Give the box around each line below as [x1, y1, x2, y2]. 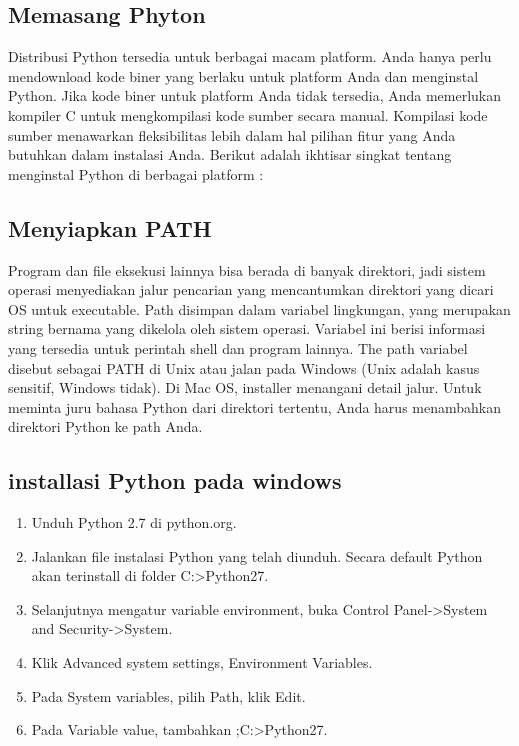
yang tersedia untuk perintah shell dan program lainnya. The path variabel [8, 337, 468, 358]
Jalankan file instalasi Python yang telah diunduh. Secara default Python [31, 545, 483, 566]
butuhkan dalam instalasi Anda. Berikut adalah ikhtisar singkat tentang [8, 144, 452, 165]
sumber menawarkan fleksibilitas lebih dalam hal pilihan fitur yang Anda [8, 124, 456, 145]
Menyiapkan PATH [8, 212, 212, 243]
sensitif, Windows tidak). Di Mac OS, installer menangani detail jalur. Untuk [8, 377, 482, 398]
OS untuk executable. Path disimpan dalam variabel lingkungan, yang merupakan [8, 298, 511, 319]
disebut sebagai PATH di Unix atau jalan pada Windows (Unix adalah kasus [8, 357, 480, 378]
